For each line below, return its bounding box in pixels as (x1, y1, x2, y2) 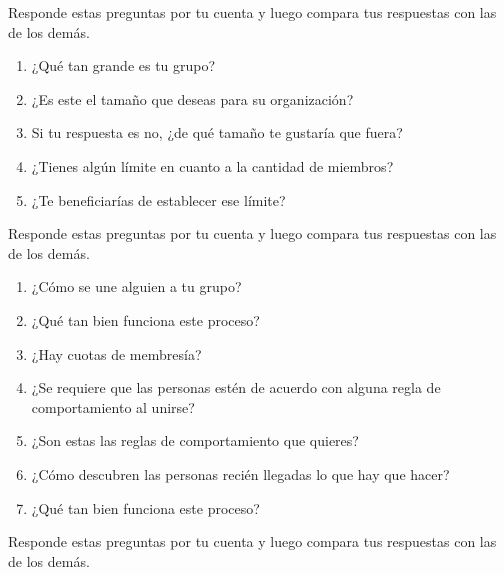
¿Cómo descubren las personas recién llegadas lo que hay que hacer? (31, 463, 450, 484)
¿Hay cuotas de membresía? (31, 343, 202, 364)
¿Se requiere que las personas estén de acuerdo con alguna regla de (31, 377, 441, 398)
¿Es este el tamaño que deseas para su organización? (31, 88, 354, 109)
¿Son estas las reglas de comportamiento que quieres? (31, 430, 359, 451)
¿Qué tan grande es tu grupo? (31, 55, 216, 76)
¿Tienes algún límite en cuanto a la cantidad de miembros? (31, 155, 394, 176)
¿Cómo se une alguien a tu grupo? (31, 276, 242, 297)
